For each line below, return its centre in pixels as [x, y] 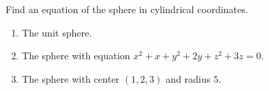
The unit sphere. [57, 32]
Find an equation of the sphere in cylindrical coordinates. [127, 9]
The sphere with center [71, 78]
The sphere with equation [76, 55]
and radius [188, 78]
